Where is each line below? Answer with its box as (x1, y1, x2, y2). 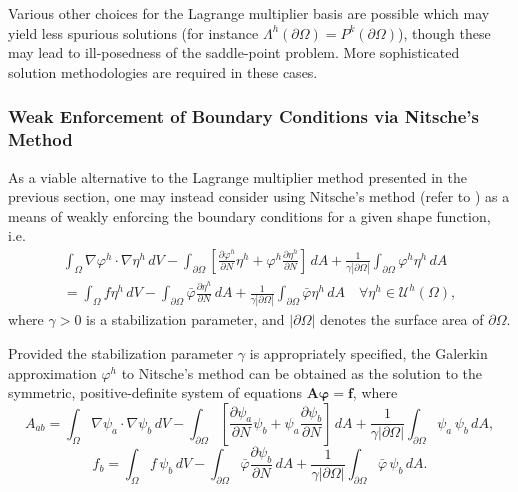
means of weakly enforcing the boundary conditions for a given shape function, (8, 205, 491, 226)
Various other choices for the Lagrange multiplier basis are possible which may (8, 3, 490, 23)
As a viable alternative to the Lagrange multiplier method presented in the (8, 166, 468, 187)
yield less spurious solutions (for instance (8, 22, 259, 43)
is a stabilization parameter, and (86, 309, 285, 330)
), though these (398, 22, 491, 43)
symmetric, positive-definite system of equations (8, 382, 303, 403)
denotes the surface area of (320, 309, 484, 330)
